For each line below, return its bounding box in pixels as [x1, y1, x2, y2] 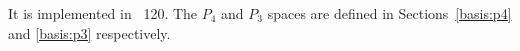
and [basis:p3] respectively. [8, 22, 171, 43]
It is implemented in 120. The [8, 3, 198, 23]
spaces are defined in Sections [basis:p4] [267, 3, 512, 23]
